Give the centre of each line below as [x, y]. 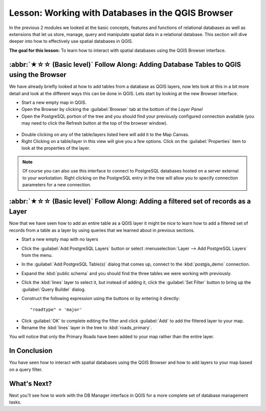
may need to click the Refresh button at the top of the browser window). [94, 123]
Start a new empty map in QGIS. [54, 103]
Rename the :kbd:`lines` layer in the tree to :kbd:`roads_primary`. [87, 328]
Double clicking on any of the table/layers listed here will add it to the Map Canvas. [105, 134]
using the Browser [38, 75]
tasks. [15, 402]
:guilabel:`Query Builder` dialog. [53, 289]
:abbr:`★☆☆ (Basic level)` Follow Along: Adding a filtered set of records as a [130, 201]
